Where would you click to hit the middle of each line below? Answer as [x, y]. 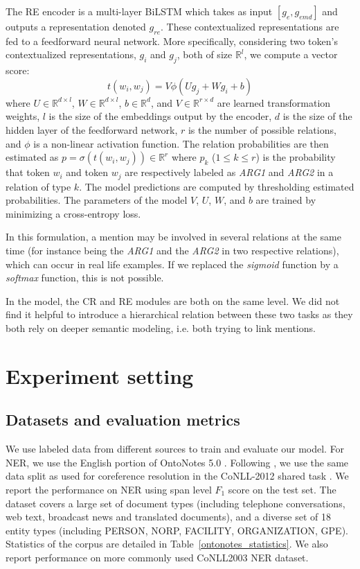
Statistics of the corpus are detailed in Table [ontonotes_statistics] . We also [167, 544]
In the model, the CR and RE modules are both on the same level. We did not [173, 300]
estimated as [32, 157]
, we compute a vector [291, 54]
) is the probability [296, 157]
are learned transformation [274, 102]
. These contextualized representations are [250, 26]
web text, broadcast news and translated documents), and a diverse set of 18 [168, 517]
